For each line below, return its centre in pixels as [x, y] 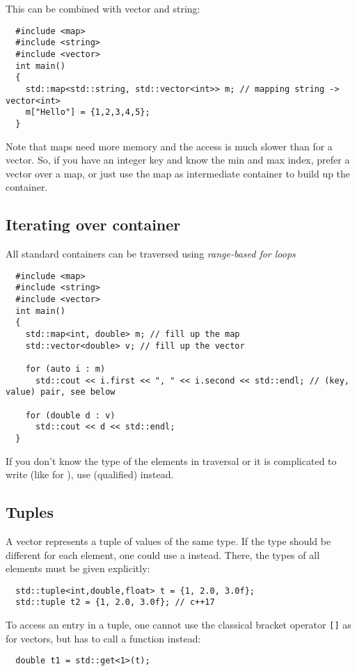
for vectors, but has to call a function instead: [103, 638]
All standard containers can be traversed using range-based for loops [151, 254]
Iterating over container [93, 224]
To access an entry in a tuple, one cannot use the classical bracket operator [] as [178, 624]
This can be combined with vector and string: [103, 8]
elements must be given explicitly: [78, 568]
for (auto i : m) [65, 369]
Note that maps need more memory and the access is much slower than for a [169, 146]
